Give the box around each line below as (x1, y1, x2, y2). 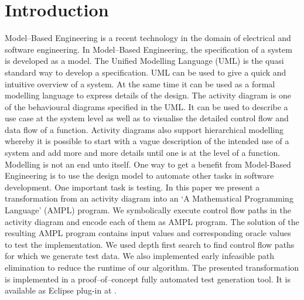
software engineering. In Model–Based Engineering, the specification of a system (5, 43, 292, 55)
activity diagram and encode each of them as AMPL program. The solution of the (5, 215, 299, 227)
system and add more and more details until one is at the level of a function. (5, 146, 281, 159)
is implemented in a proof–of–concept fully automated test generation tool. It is (5, 272, 291, 285)
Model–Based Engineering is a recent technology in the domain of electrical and (5, 32, 291, 44)
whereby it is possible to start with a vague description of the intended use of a (5, 135, 289, 147)
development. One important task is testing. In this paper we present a (5, 180, 260, 193)
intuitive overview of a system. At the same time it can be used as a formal (5, 77, 275, 90)
